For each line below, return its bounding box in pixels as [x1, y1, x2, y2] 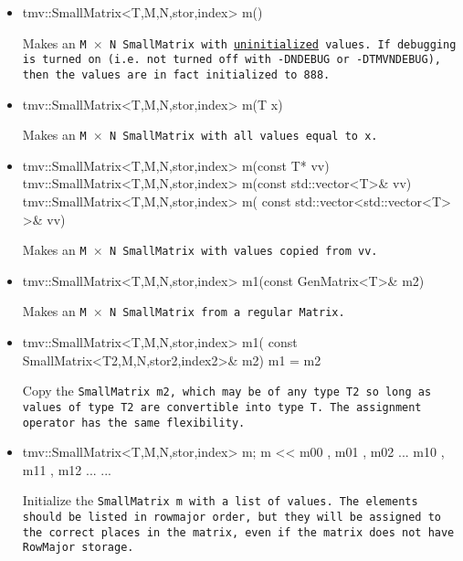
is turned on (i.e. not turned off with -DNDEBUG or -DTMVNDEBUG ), [22, 53, 441, 67]
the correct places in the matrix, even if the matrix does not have [22, 525, 455, 539]
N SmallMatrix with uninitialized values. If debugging [109, 37, 457, 51]
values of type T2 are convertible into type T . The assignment [22, 400, 422, 414]
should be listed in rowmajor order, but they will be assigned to [22, 511, 441, 524]
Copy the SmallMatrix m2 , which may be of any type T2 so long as [22, 381, 432, 400]
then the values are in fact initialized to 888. [22, 68, 331, 81]
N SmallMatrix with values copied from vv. [109, 245, 378, 259]
